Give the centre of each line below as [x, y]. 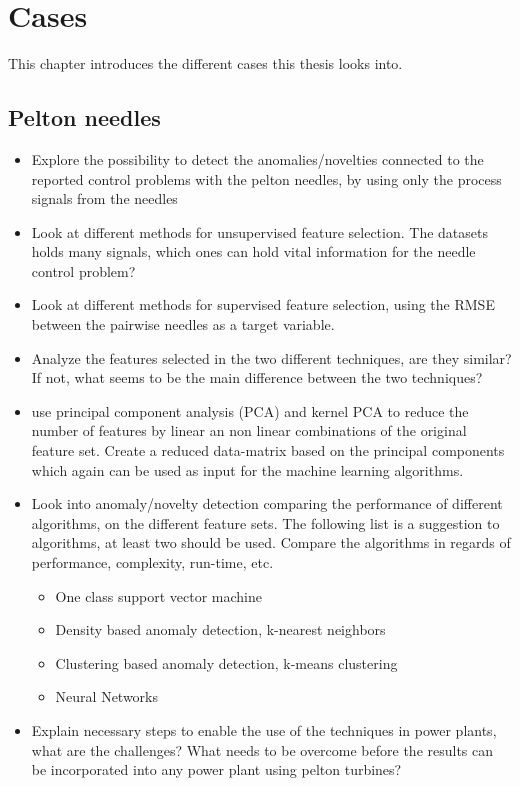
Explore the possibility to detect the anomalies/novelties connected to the [257, 158]
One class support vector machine [158, 595]
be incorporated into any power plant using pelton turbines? [216, 769]
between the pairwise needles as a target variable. [183, 324]
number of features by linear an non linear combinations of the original [249, 430]
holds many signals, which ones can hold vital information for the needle [253, 251]
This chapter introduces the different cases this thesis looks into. [205, 63]
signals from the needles [104, 198]
